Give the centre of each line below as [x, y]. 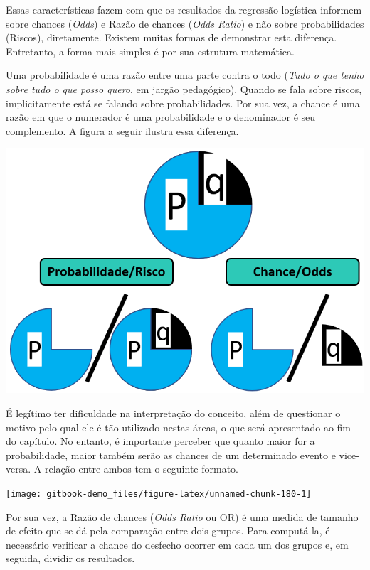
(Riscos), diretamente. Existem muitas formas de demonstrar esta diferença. [171, 37]
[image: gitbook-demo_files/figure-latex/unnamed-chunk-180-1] [159, 494]
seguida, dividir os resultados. [70, 558]
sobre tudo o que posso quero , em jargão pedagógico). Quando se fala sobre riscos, [184, 88]
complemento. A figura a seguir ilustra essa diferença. [122, 130]
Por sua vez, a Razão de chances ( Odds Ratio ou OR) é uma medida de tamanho [182, 516]
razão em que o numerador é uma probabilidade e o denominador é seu [161, 117]
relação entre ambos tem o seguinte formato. [141, 469]
